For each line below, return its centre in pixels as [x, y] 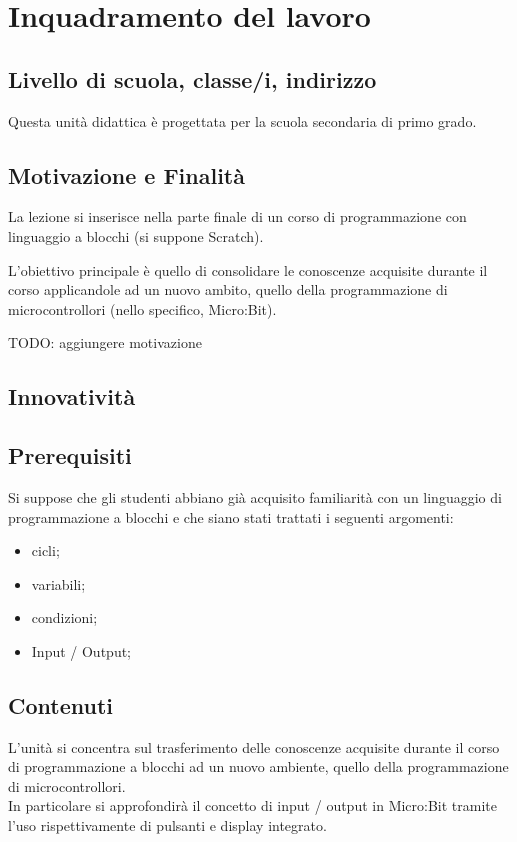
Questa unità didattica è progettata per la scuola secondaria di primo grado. [242, 120]
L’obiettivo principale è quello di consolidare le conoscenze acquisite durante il [248, 269]
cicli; [45, 550]
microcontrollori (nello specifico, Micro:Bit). [142, 308]
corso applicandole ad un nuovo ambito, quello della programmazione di [228, 289]
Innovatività [72, 396]
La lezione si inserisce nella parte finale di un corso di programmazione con [237, 216]
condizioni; [64, 617]
